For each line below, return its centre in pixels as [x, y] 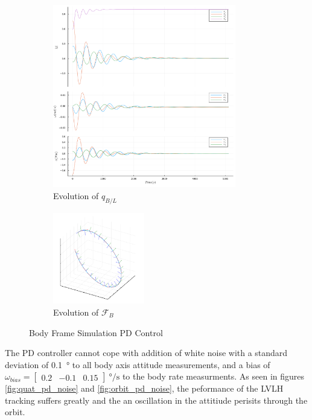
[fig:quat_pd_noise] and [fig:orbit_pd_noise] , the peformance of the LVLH [144, 388]
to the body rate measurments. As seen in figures [213, 376]
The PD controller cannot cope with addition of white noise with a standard [146, 353]
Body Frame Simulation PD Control [96, 332]
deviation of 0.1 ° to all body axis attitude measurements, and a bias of [138, 364]
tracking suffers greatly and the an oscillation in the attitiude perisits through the [156, 400]
